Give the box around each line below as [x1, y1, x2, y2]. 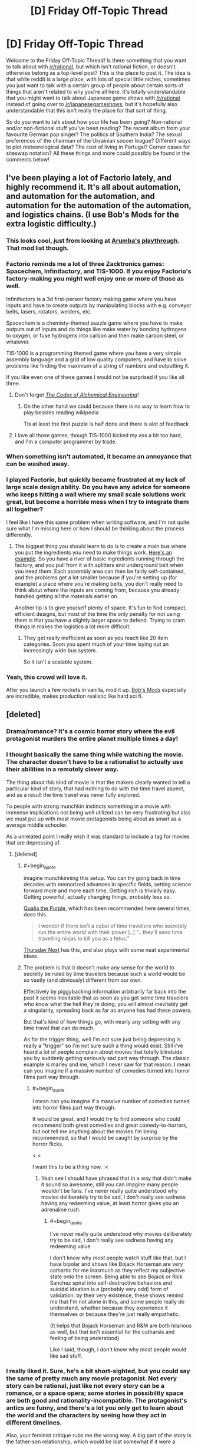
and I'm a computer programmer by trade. [14, 438, 117, 445]
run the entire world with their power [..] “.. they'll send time [38, 929, 183, 936]
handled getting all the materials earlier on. [14, 592, 119, 599]
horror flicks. [32, 1140, 64, 1147]
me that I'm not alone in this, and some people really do [49, 1298, 184, 1305]
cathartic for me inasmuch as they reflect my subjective [49, 1267, 186, 1274]
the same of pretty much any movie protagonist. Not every [6, 1374, 177, 1383]
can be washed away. [6, 460, 70, 468]
